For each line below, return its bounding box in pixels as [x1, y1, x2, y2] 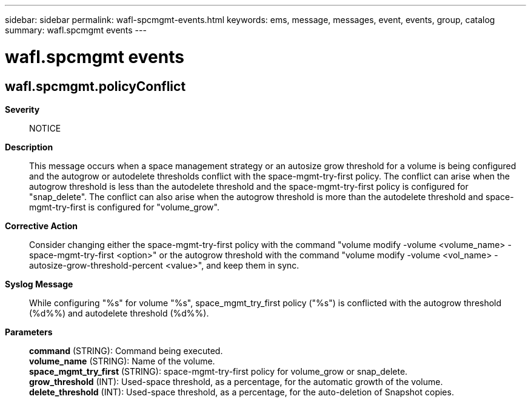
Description [5, 141, 53, 152]
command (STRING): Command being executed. [29, 345, 223, 356]
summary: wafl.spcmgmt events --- [5, 25, 147, 35]
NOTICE [29, 122, 61, 133]
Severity [5, 104, 40, 115]
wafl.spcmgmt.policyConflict [5, 78, 186, 94]
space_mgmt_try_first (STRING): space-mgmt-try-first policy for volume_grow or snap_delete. [29, 366, 408, 377]
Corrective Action [5, 220, 78, 231]
